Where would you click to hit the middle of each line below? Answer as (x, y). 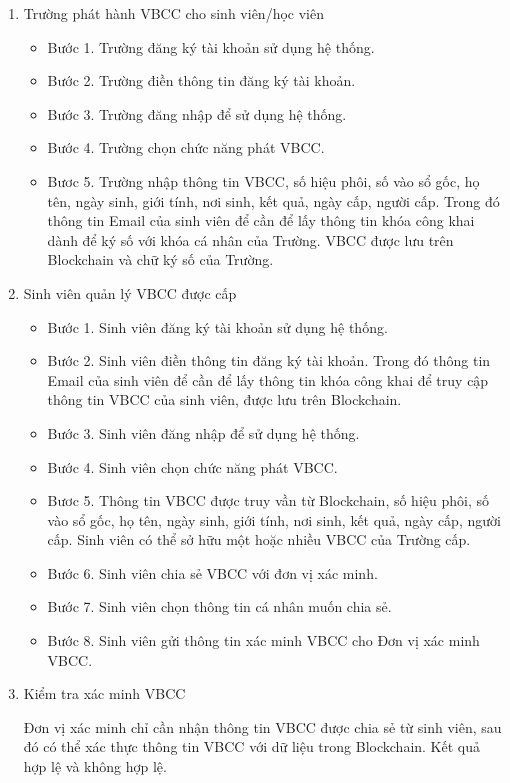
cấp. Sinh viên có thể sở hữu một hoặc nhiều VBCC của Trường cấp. (259, 539)
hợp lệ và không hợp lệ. (95, 766)
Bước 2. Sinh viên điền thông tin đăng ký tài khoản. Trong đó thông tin (269, 360)
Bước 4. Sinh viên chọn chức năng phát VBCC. (192, 466)
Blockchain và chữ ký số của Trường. (160, 259)
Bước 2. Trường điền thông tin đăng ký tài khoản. (201, 80)
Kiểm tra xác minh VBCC (104, 693)
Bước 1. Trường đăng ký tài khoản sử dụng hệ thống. (211, 46)
